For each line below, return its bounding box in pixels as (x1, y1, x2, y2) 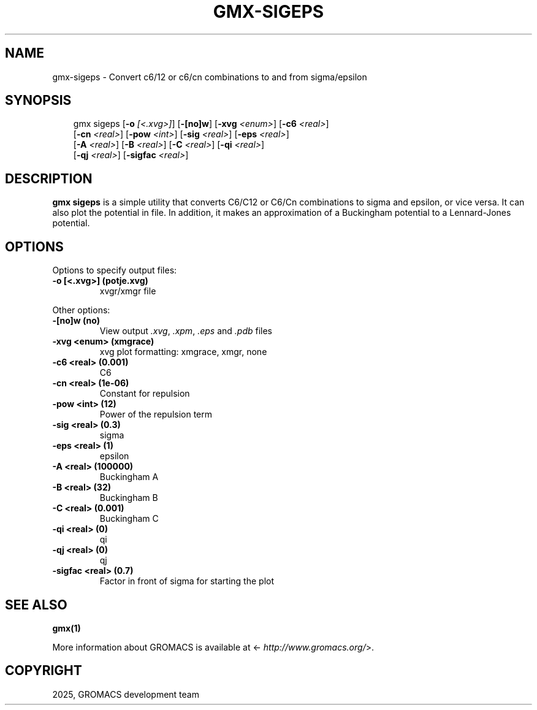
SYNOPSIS (5, 93, 72, 109)
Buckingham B (99, 492, 158, 503)
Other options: (52, 305, 110, 316)
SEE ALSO (5, 597, 67, 613)
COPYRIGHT (5, 663, 82, 679)
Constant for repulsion (99, 388, 190, 399)
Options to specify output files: (52, 265, 177, 276)
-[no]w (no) (52, 315, 101, 326)
